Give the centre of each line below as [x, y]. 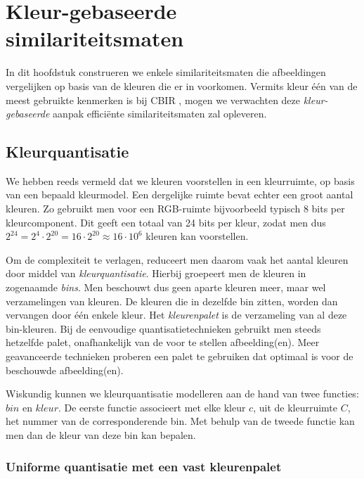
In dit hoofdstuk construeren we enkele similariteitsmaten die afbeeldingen [166, 72]
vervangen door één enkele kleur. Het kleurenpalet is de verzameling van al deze [176, 315]
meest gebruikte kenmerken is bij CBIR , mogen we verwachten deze [153, 100]
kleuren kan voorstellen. [197, 236]
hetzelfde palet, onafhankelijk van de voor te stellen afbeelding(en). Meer [163, 342]
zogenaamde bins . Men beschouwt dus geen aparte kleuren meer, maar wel [166, 287]
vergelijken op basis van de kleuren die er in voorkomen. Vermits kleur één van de [182, 85]
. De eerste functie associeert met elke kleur [152, 407]
